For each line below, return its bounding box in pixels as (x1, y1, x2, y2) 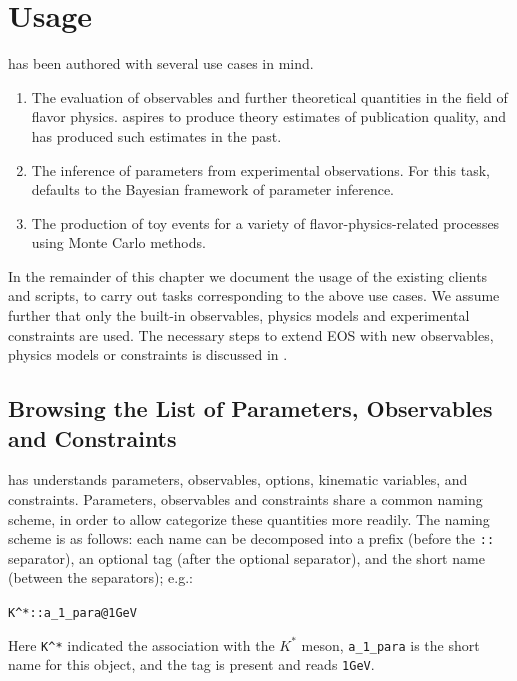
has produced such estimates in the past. (31, 125, 282, 146)
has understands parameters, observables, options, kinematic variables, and (8, 469, 468, 490)
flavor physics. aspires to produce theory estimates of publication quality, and (31, 106, 507, 127)
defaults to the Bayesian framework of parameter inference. (31, 179, 394, 200)
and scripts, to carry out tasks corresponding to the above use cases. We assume (8, 285, 500, 306)
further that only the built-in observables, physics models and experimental (8, 305, 470, 326)
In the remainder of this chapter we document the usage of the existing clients (8, 265, 488, 286)
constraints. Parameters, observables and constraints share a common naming (8, 489, 483, 510)
